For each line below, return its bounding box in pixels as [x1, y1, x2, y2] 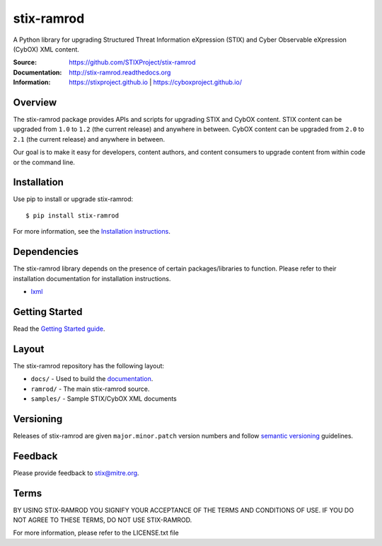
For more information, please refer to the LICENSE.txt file [13, 528, 180, 538]
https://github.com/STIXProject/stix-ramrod [69, 58, 196, 67]
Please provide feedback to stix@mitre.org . [13, 468, 139, 477]
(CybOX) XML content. [13, 45, 79, 53]
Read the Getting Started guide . [13, 324, 105, 333]
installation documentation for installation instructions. [13, 274, 171, 283]
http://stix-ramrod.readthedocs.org [69, 68, 171, 76]
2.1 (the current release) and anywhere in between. [13, 135, 166, 143]
